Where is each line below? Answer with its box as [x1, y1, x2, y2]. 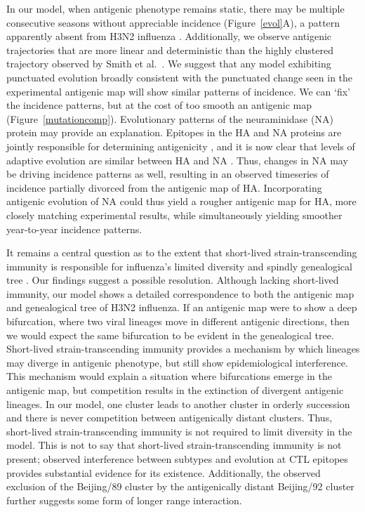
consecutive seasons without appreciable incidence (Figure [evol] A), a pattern [6, 15, 340, 29]
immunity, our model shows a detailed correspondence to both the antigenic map [6, 286, 354, 301]
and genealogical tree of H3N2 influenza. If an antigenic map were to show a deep [6, 300, 357, 315]
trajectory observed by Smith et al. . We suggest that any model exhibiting [6, 56, 331, 71]
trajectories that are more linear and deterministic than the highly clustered [6, 42, 334, 57]
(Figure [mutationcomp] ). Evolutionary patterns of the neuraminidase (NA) [6, 111, 333, 126]
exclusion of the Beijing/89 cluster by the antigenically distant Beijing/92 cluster [6, 479, 354, 494]
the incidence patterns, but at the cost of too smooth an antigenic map [6, 98, 312, 112]
